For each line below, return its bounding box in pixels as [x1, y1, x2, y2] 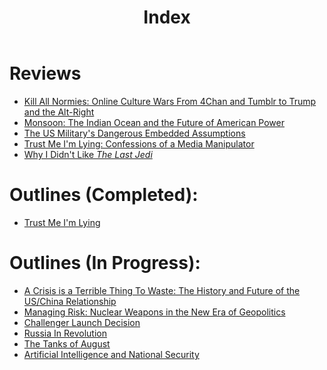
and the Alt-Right [23, 106, 95, 118]
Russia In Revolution [23, 327, 108, 339]
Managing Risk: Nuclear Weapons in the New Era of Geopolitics [23, 306, 286, 318]
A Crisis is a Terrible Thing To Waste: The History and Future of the [23, 284, 301, 296]
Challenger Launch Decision [23, 316, 141, 328]
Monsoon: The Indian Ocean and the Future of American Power [23, 116, 285, 128]
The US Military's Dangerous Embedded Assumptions [23, 127, 246, 139]
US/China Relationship [23, 295, 117, 307]
